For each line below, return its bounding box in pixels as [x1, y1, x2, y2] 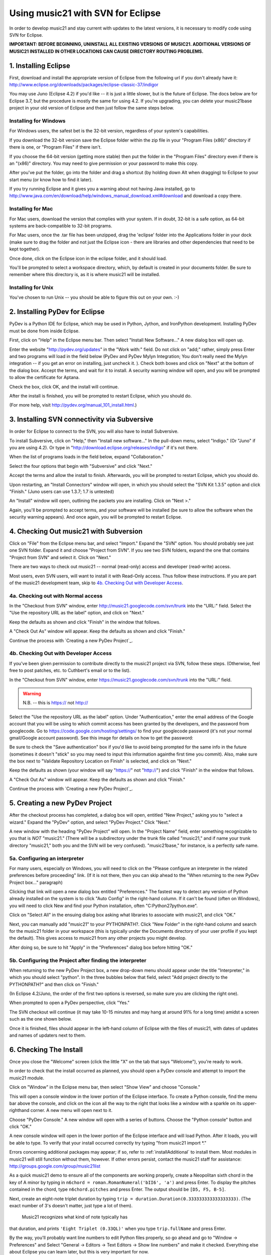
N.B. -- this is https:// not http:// [23, 700, 88, 706]
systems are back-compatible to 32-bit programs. [9, 222, 112, 228]
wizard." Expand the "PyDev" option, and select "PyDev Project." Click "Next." [9, 819, 171, 825]
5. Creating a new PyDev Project [9, 799, 112, 808]
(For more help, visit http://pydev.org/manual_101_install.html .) [9, 402, 137, 408]
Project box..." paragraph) [9, 879, 63, 886]
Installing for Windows [9, 117, 66, 124]
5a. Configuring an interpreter [9, 855, 84, 862]
